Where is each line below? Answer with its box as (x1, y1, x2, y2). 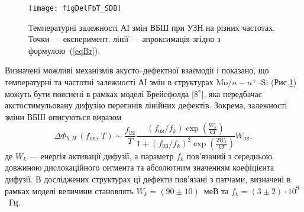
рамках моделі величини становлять (5, 184, 134, 197)
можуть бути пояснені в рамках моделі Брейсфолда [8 (5, 87, 198, 99)
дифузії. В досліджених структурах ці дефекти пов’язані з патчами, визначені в (5, 172, 291, 185)
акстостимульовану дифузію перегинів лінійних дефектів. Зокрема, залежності (5, 99, 287, 111)
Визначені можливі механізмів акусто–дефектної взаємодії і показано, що (5, 64, 269, 76)
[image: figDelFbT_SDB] (28, 4, 122, 12)
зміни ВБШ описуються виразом (5, 110, 122, 123)
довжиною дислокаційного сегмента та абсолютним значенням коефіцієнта (5, 161, 274, 174)
